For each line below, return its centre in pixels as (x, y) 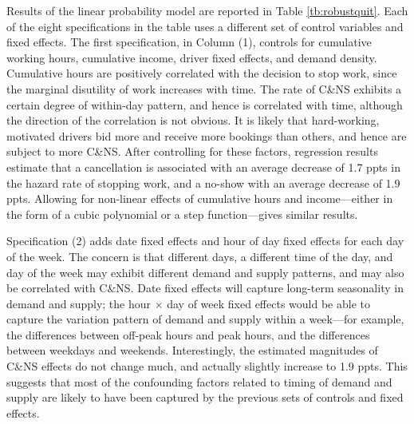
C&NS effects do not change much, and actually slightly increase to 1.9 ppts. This (207, 366)
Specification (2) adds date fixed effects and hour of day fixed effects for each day (205, 241)
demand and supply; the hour (79, 303)
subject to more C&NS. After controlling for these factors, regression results (192, 151)
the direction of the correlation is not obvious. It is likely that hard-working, (193, 120)
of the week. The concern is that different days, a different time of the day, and (200, 256)
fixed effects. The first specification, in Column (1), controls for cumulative (189, 42)
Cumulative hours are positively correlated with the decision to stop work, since (202, 73)
